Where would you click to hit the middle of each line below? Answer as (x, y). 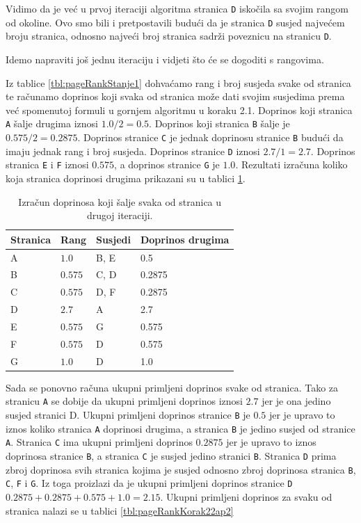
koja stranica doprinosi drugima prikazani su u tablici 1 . (126, 178)
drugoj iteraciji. (120, 215)
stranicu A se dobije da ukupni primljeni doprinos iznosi (124, 401)
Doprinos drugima (185, 239)
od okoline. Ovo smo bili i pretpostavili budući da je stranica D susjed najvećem (175, 22)
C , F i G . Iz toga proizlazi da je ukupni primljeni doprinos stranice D (149, 483)
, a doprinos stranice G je (167, 164)
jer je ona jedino (296, 401)
